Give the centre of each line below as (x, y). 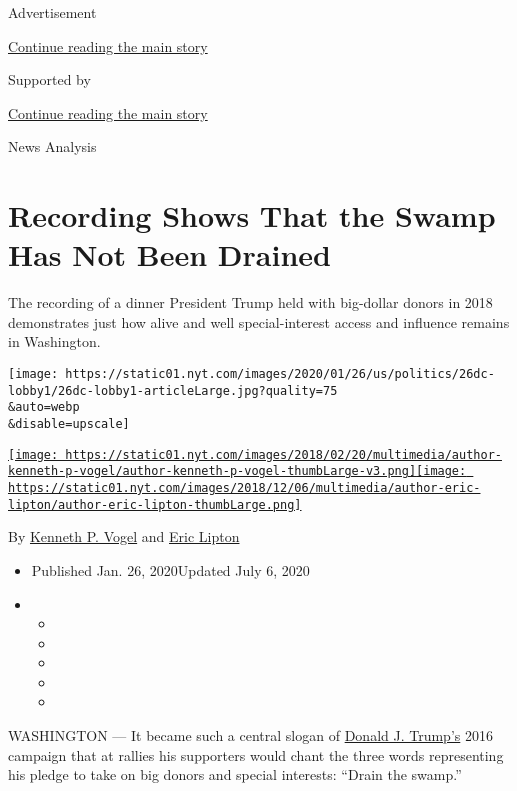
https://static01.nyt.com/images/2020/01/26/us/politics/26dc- (280, 374)
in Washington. (54, 341)
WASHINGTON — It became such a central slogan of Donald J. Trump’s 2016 (250, 735)
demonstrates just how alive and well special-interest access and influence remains (259, 321)
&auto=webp (44, 407)
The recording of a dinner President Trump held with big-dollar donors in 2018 (250, 302)
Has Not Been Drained (169, 254)
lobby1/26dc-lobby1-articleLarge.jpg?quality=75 (173, 390)
